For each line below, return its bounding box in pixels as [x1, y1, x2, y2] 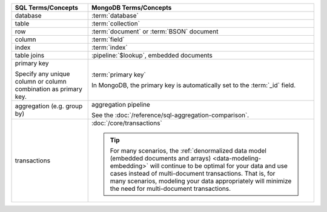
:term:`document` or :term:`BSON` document [91, 27, 219, 36]
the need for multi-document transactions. [110, 185, 231, 193]
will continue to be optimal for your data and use [150, 162, 288, 170]
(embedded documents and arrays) [110, 154, 211, 162]
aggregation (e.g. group [15, 102, 83, 110]
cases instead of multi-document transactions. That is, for [110, 170, 276, 177]
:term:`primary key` [91, 70, 147, 79]
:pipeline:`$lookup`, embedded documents [91, 51, 213, 59]
